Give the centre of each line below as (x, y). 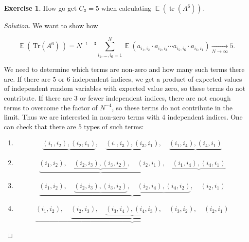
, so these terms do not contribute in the (172, 107)
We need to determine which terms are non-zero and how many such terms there (124, 69)
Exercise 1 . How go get (40, 8)
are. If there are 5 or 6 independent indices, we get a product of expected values (123, 78)
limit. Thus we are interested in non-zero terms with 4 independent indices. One (123, 117)
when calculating (126, 8)
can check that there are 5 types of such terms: (74, 126)
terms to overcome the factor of (51, 107)
